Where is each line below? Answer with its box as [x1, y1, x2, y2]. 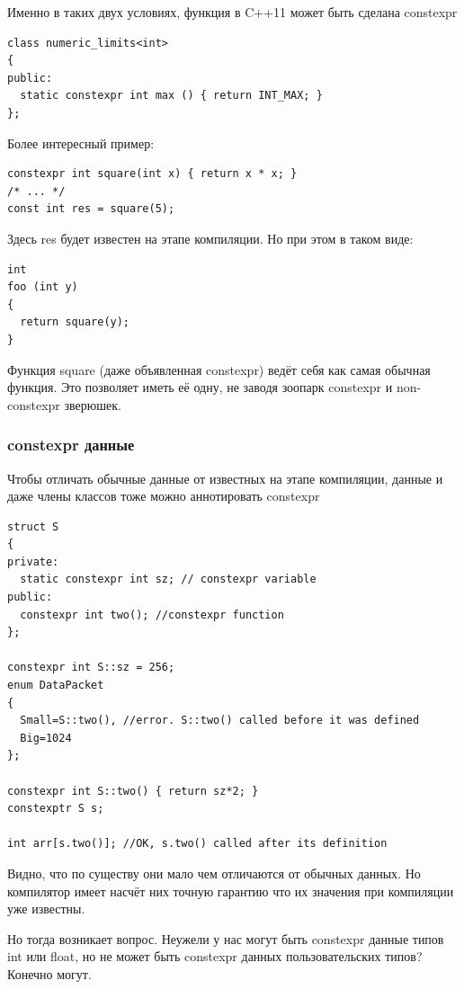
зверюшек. [64, 395, 121, 414]
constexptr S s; [7, 802, 104, 815]
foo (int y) [7, 281, 78, 294]
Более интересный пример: [7, 133, 155, 152]
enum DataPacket [7, 679, 104, 692]
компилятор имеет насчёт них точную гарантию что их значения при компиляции [7, 881, 454, 900]
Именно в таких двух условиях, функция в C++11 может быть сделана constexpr [7, 3, 458, 21]
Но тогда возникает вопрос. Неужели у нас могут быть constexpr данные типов [7, 929, 444, 948]
